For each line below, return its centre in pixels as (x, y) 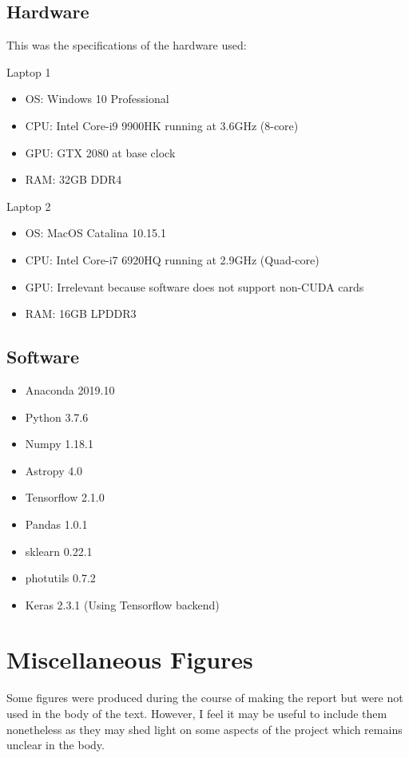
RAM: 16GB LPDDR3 (81, 314)
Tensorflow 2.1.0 (65, 497)
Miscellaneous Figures (130, 659)
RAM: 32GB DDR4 (73, 179)
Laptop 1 (29, 71)
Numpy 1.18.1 (59, 444)
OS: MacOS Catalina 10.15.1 (95, 233)
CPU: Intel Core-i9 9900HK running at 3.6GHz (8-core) (162, 125)
